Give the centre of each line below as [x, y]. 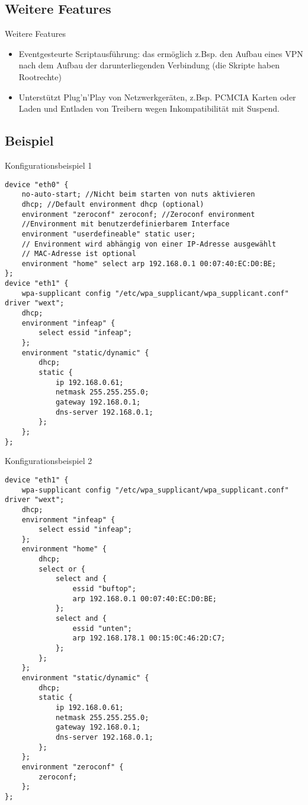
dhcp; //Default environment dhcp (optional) [113, 204]
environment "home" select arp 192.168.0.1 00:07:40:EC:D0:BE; [149, 263]
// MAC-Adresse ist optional [79, 254]
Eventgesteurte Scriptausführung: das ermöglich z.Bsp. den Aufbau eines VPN [161, 53]
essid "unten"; [102, 628]
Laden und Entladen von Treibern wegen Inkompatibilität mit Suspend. [149, 108]
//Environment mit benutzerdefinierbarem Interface [126, 224]
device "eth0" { [37, 184]
